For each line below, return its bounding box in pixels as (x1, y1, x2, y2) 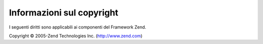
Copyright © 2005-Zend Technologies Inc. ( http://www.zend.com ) (9, 33, 143, 39)
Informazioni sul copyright (9, 7, 119, 18)
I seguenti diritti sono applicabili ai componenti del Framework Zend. (9, 24, 146, 30)
